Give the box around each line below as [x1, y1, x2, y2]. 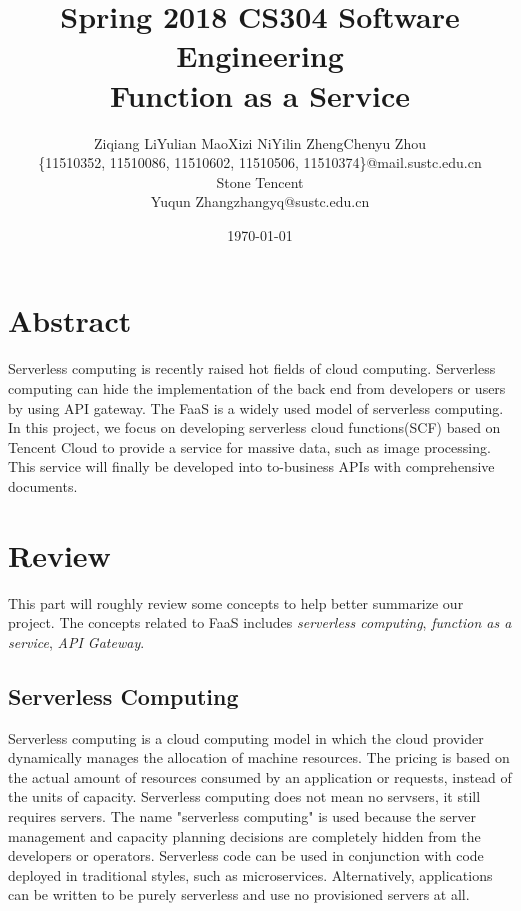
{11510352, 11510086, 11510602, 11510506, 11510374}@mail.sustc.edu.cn [38, 152, 482, 173]
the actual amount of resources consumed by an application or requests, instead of [8, 766, 512, 787]
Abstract [8, 300, 132, 341]
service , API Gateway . [8, 631, 145, 652]
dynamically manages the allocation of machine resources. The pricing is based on [8, 747, 510, 768]
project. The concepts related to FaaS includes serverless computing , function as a [8, 612, 512, 633]
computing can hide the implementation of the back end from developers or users [8, 378, 506, 398]
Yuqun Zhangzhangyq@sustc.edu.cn [150, 191, 370, 212]
